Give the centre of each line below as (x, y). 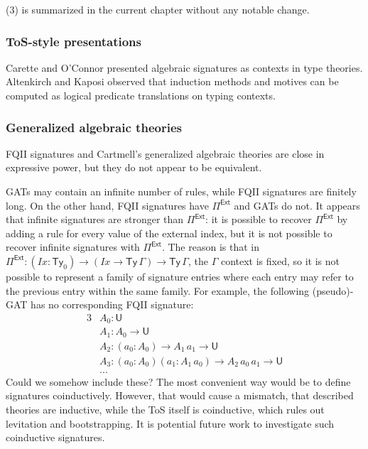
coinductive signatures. (55, 437)
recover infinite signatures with (73, 247)
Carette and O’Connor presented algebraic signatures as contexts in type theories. (184, 67)
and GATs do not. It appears (297, 205)
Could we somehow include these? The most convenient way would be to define (178, 381)
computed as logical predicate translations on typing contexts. (141, 95)
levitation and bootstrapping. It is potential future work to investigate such (170, 423)
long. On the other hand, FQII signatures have (107, 205)
